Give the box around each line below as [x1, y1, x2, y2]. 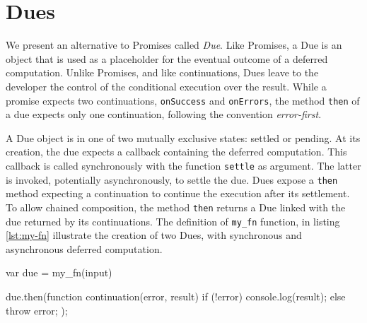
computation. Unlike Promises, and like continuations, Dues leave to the [6, 65, 319, 80]
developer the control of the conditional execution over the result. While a [6, 78, 327, 93]
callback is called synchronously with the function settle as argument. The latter [6, 158, 361, 172]
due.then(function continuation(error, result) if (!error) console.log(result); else [6, 288, 346, 303]
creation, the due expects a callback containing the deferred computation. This [6, 144, 347, 159]
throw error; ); [6, 303, 68, 317]
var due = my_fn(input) [6, 265, 112, 280]
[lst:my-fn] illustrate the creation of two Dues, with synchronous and [6, 228, 302, 242]
